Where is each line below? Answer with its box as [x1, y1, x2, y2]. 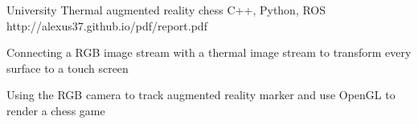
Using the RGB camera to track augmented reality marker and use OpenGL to [6, 86, 395, 103]
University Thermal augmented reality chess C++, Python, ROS [6, 2, 326, 18]
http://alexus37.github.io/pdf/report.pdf [6, 17, 207, 34]
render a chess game [6, 102, 105, 118]
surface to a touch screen [6, 59, 129, 76]
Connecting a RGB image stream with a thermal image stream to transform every [6, 44, 412, 61]
